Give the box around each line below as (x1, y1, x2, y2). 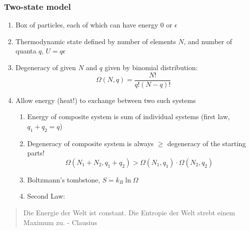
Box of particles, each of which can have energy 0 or (15, 20, 172, 30)
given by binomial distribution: (105, 62, 198, 72)
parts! (27, 148, 45, 158)
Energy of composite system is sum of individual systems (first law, (27, 111, 230, 122)
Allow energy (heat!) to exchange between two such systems (15, 95, 196, 105)
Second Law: (27, 191, 65, 201)
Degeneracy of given (15, 62, 76, 72)
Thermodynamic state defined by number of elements (15, 36, 176, 46)
